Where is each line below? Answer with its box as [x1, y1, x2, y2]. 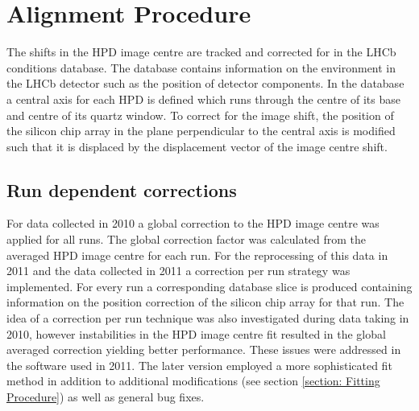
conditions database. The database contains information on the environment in [6, 59, 396, 76]
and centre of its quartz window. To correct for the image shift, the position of [6, 106, 394, 123]
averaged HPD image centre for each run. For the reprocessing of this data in [6, 246, 388, 263]
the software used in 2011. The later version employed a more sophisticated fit [6, 356, 392, 373]
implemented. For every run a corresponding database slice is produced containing [6, 277, 413, 294]
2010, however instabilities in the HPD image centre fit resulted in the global [6, 325, 386, 342]
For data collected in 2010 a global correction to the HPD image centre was [6, 215, 380, 232]
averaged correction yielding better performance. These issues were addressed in [6, 341, 401, 358]
